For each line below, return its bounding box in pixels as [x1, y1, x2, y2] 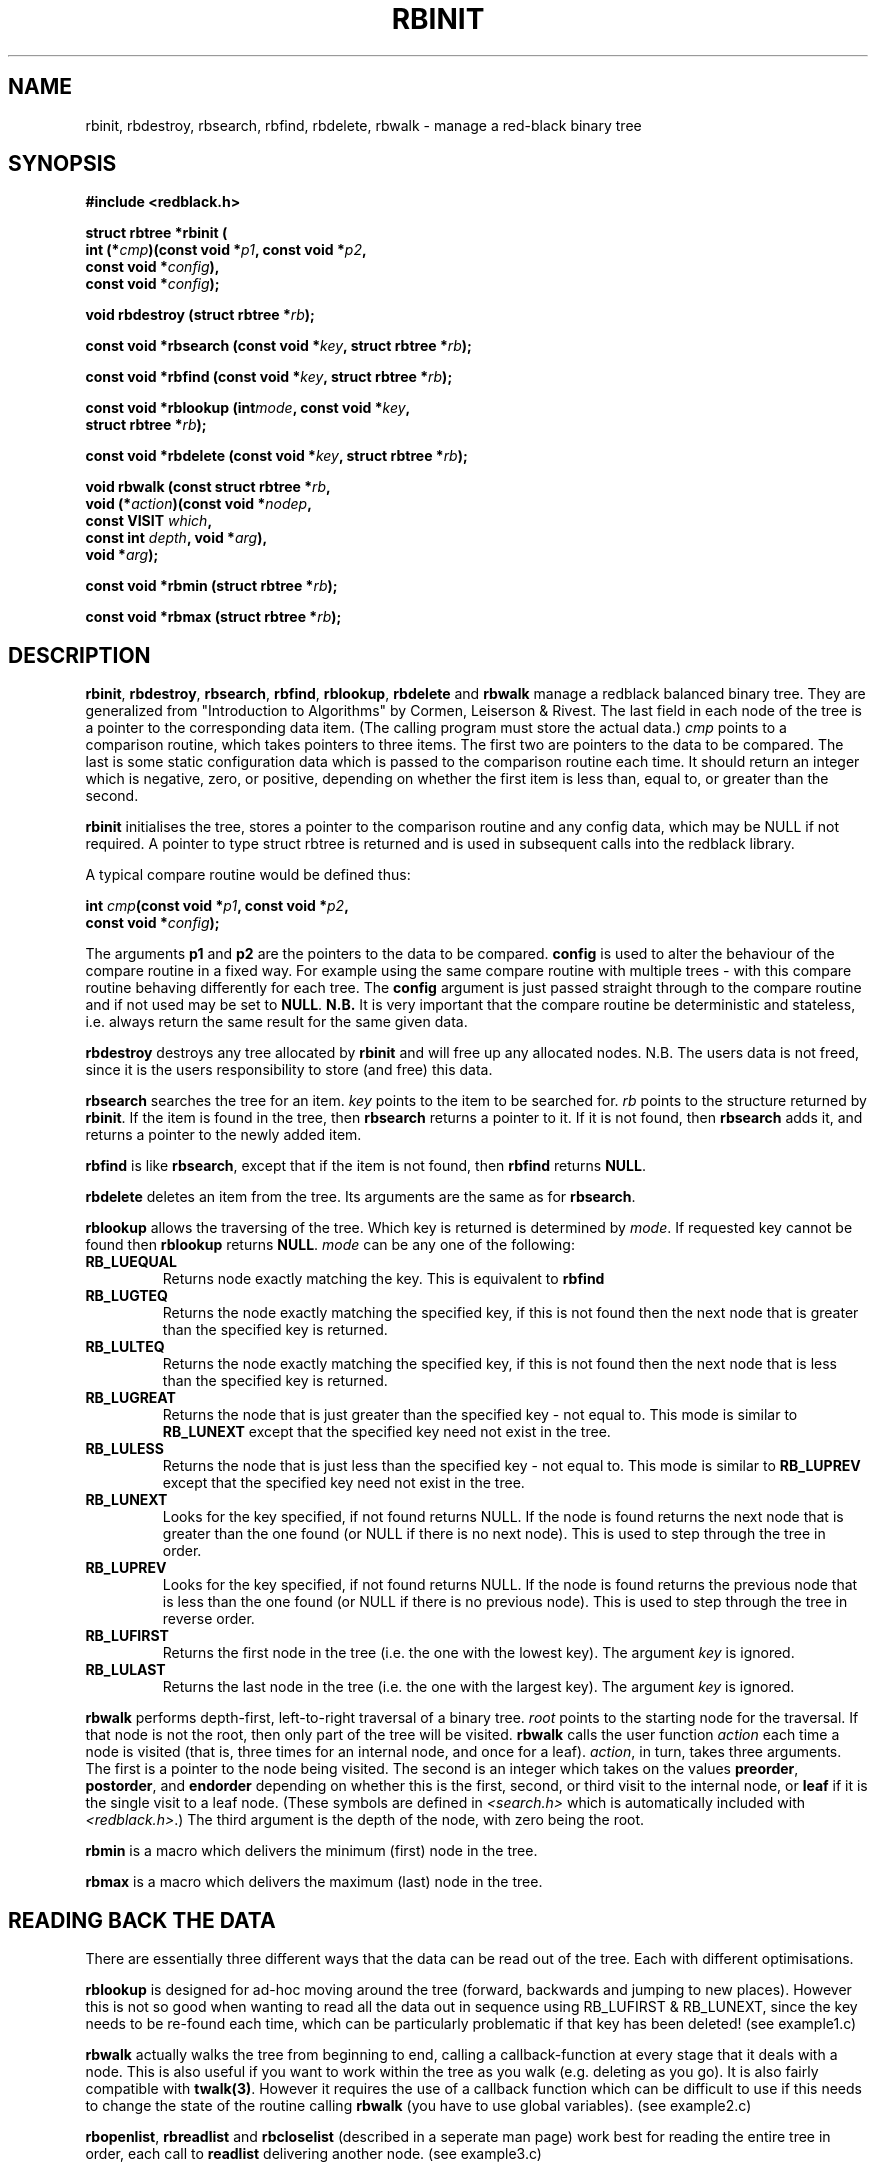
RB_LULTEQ [85, 1338, 165, 1356]
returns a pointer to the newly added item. [85, 1126, 362, 1144]
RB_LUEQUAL [85, 1253, 177, 1271]
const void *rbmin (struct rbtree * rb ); [85, 577, 338, 595]
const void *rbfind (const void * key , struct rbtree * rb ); [85, 368, 453, 386]
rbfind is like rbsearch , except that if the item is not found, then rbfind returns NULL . [85, 1157, 646, 1175]
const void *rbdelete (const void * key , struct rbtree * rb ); [85, 447, 468, 465]
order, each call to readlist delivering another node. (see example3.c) [85, 2145, 542, 2163]
